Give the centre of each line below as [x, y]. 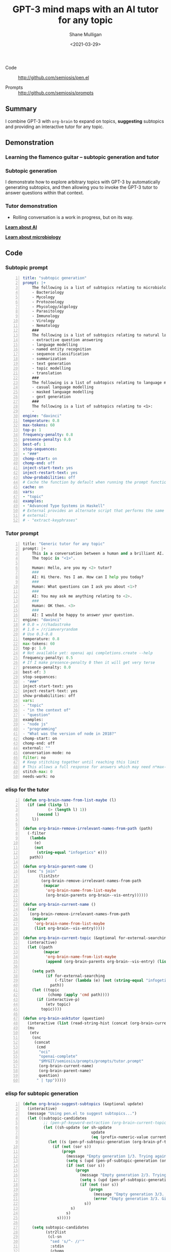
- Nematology [46, 326]
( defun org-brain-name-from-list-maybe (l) [69, 800]
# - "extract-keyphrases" [50, 520]
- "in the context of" [47, 710]
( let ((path [40, 947]
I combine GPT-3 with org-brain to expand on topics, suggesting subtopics [85, 121]
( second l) [48, 814]
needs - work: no [39, 777]
